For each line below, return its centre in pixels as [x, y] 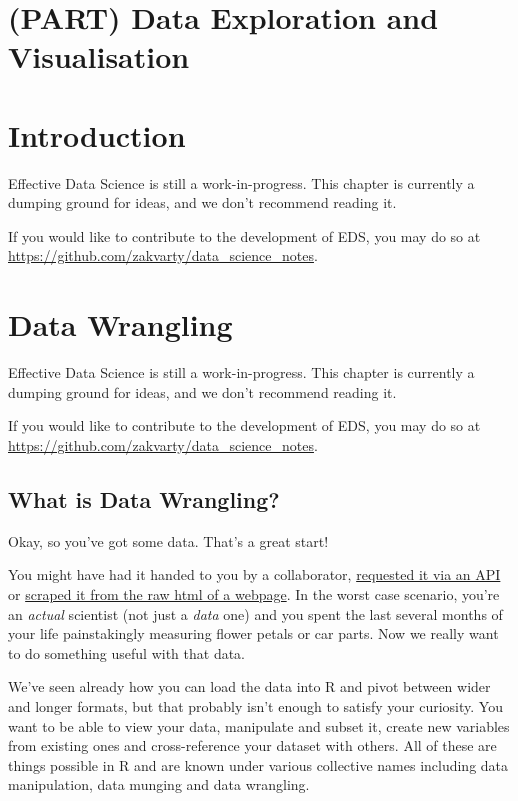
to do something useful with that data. [127, 652]
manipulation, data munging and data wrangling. [159, 784]
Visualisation [99, 56]
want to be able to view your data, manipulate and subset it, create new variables [259, 725]
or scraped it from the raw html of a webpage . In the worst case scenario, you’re [254, 593]
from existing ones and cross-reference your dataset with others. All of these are [252, 745]
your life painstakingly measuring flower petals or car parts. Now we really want [253, 633]
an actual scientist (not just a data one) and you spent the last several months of [255, 613]
